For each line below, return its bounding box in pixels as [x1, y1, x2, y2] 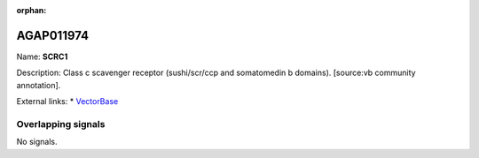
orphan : [16, 5, 47, 15]
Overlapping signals [16, 117, 106, 130]
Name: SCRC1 [16, 51, 68, 62]
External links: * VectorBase [16, 96, 119, 107]
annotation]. [16, 79, 61, 90]
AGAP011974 [16, 27, 89, 43]
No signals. [16, 137, 58, 147]
